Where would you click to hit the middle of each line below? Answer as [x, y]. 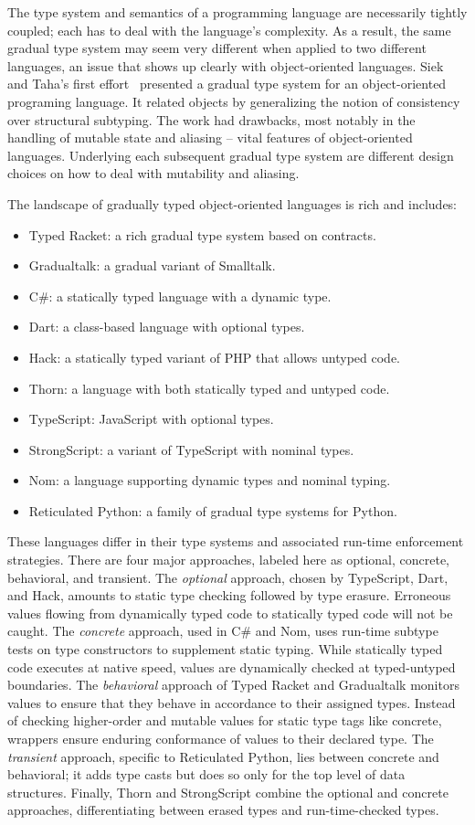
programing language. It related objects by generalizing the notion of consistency [234, 101]
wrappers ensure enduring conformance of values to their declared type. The [221, 738]
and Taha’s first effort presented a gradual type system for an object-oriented [227, 84]
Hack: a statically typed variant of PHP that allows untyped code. [215, 357]
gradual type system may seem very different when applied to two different [217, 48]
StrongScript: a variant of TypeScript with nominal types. [191, 449]
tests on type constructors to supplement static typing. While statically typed [225, 649]
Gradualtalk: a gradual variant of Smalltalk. [152, 265]
